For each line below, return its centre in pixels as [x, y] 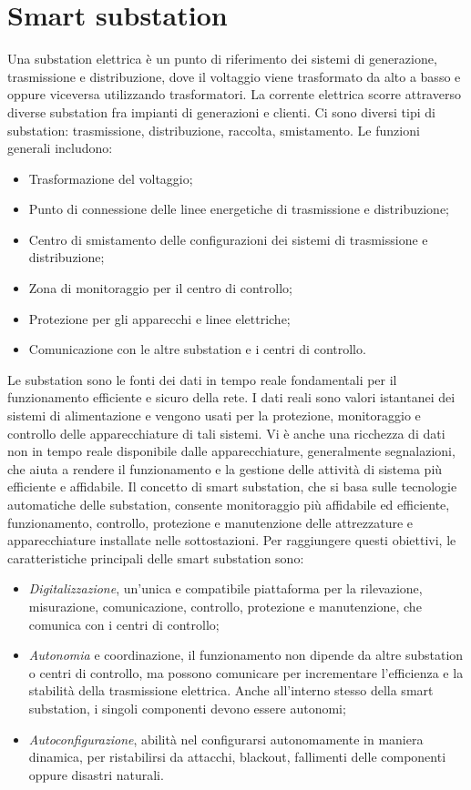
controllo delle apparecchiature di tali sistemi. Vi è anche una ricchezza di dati [226, 433]
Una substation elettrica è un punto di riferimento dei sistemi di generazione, [222, 59]
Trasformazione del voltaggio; [111, 178]
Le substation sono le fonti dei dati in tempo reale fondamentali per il [202, 379]
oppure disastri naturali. [96, 774]
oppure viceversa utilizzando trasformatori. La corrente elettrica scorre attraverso [234, 94]
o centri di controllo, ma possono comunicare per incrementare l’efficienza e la [246, 672]
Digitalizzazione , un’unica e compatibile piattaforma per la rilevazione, [225, 588]
